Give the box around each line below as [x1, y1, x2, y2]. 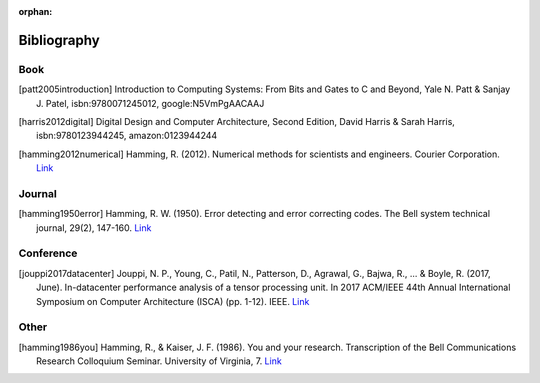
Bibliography [18, 31, 100, 49]
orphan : [18, 6, 53, 17]
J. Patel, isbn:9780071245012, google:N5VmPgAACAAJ [36, 97, 265, 109]
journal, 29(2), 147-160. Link [36, 221, 152, 234]
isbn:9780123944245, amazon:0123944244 [36, 130, 218, 142]
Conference [18, 246, 78, 260]
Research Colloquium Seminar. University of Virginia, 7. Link [36, 355, 282, 367]
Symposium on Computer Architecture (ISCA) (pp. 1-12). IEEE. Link [36, 295, 310, 307]
